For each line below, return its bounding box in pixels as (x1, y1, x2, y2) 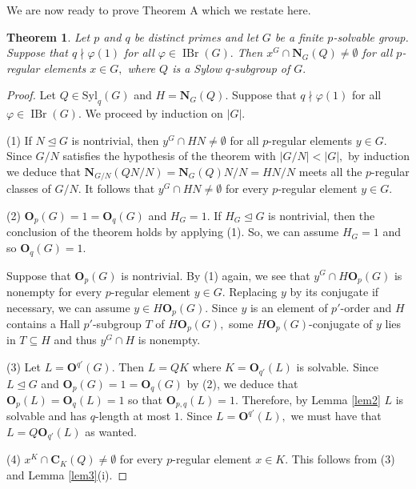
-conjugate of (309, 315, 373, 331)
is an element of (250, 299, 328, 315)
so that (128, 391, 162, 407)
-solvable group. (333, 28, 409, 45)
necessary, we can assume (6, 299, 130, 315)
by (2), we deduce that (186, 375, 298, 391)
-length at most (95, 407, 171, 424)
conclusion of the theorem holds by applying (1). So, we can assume (6, 223, 339, 240)
